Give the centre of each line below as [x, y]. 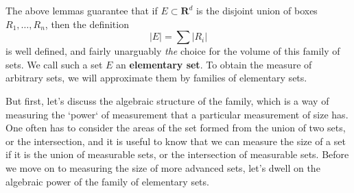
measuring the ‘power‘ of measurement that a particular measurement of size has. [177, 114]
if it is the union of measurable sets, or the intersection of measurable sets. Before [177, 154]
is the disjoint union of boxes [257, 10]
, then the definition [87, 24]
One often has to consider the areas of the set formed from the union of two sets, [176, 128]
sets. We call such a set [54, 64]
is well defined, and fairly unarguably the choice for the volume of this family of [173, 51]
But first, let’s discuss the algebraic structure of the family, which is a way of [167, 100]
